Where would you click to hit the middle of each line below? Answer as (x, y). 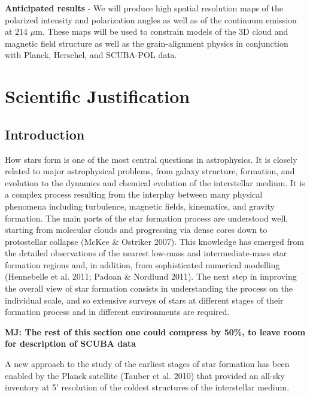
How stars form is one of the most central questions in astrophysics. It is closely (151, 159)
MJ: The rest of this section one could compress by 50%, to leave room (155, 331)
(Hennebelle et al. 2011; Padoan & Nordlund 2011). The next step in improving (151, 276)
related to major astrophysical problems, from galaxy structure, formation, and (150, 171)
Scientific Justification (98, 96)
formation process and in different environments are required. (117, 312)
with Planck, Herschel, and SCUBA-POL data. (91, 55)
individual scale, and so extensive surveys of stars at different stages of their (144, 300)
